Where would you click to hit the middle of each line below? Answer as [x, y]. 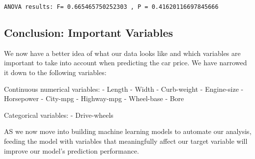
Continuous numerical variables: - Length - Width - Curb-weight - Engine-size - [124, 89]
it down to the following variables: [55, 72]
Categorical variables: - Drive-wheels [59, 115]
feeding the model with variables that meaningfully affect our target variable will [126, 141]
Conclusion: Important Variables [89, 33]
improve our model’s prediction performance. [71, 150]
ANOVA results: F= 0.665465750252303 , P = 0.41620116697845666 [111, 7]
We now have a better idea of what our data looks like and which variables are [122, 53]
